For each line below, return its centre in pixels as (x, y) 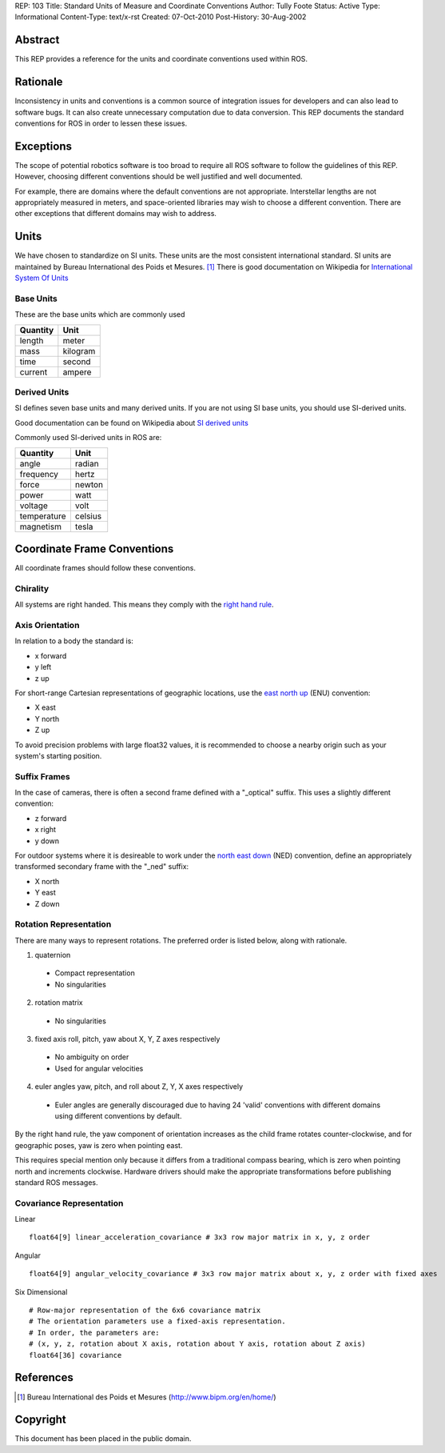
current (34, 372)
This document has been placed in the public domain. (103, 1439)
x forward (51, 655)
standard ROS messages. (57, 1182)
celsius (88, 516)
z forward (51, 818)
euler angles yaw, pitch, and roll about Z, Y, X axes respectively (139, 1087)
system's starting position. (58, 755)
